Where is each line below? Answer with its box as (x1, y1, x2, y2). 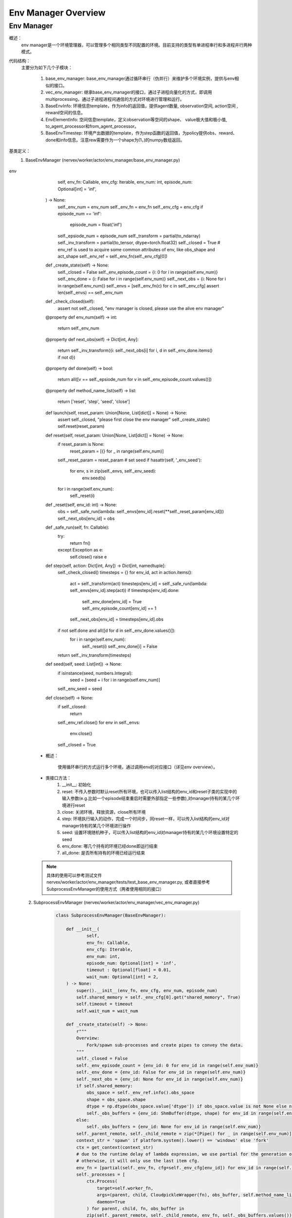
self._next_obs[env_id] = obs (57, 515, 115, 521)
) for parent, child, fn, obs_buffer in (86, 1206, 184, 1212)
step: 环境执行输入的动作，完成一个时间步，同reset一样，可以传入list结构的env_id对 (62, 816, 230, 822)
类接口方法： (45, 775, 72, 780)
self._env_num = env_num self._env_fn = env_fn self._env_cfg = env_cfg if (57, 204, 203, 209)
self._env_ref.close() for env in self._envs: (57, 720, 140, 725)
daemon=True (96, 1199, 126, 1204)
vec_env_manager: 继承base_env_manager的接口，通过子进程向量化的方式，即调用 (45, 89, 212, 95)
